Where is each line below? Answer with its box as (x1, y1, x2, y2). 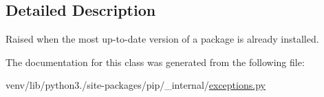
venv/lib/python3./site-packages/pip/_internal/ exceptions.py (6, 78, 266, 92)
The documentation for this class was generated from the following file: (6, 54, 305, 69)
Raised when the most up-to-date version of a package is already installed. (6, 32, 319, 46)
